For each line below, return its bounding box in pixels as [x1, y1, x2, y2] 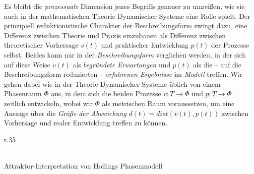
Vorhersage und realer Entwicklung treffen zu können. [4, 117, 168, 128]
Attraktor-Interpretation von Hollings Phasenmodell [4, 160, 163, 171]
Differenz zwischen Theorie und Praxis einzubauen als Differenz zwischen [4, 30, 226, 40]
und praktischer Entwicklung [101, 40, 189, 50]
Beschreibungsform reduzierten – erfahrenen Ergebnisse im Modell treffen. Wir [4, 69, 243, 79]
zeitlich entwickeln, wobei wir [4, 98, 93, 108]
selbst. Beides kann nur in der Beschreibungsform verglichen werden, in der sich [4, 49, 246, 59]
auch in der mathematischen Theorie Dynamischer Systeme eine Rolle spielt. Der [4, 10, 251, 21]
